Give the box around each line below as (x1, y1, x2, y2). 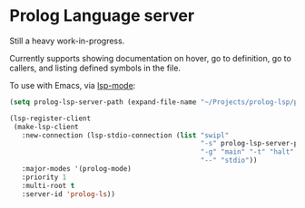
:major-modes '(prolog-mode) (21, 165, 132, 174)
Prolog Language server (9, 5, 195, 26)
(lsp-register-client (9, 114, 92, 123)
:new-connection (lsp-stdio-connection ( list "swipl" (21, 130, 230, 140)
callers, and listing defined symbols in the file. (9, 62, 182, 73)
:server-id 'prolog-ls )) (21, 189, 116, 199)
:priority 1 (21, 173, 67, 182)
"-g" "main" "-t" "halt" (200, 147, 295, 156)
